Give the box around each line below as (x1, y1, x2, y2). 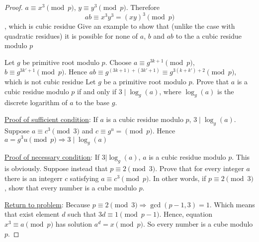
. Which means (209, 199, 255, 209)
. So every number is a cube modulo (143, 219, 253, 229)
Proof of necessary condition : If (4, 152, 100, 162)
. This (232, 152, 250, 162)
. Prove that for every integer (155, 163, 244, 174)
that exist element (4, 209, 60, 219)
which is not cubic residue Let (4, 76, 96, 87)
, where (159, 86, 181, 96)
